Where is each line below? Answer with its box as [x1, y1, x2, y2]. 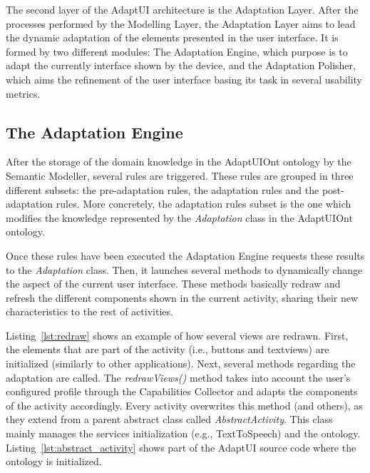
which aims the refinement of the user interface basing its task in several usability [6, 71, 362, 86]
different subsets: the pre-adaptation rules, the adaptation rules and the [6, 182, 319, 197]
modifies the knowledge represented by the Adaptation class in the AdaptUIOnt [6, 210, 353, 225]
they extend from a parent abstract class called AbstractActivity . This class [6, 412, 333, 427]
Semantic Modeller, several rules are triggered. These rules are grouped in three [6, 168, 354, 183]
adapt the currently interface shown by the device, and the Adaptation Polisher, [6, 58, 356, 73]
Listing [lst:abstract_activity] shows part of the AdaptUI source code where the [6, 439, 356, 454]
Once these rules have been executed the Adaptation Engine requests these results [6, 248, 365, 263]
